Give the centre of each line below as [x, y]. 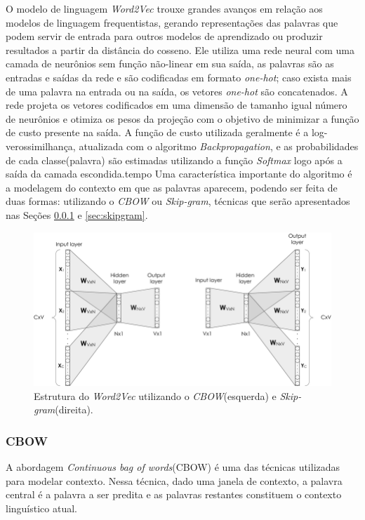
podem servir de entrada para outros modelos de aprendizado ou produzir [164, 36]
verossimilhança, [41, 146]
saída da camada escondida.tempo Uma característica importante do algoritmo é [179, 174]
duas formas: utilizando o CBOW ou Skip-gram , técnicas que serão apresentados [178, 201]
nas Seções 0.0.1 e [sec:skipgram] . [77, 214]
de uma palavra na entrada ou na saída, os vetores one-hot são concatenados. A [177, 91]
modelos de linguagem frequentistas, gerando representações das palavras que [172, 22]
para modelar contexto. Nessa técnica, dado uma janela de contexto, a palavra [174, 480]
